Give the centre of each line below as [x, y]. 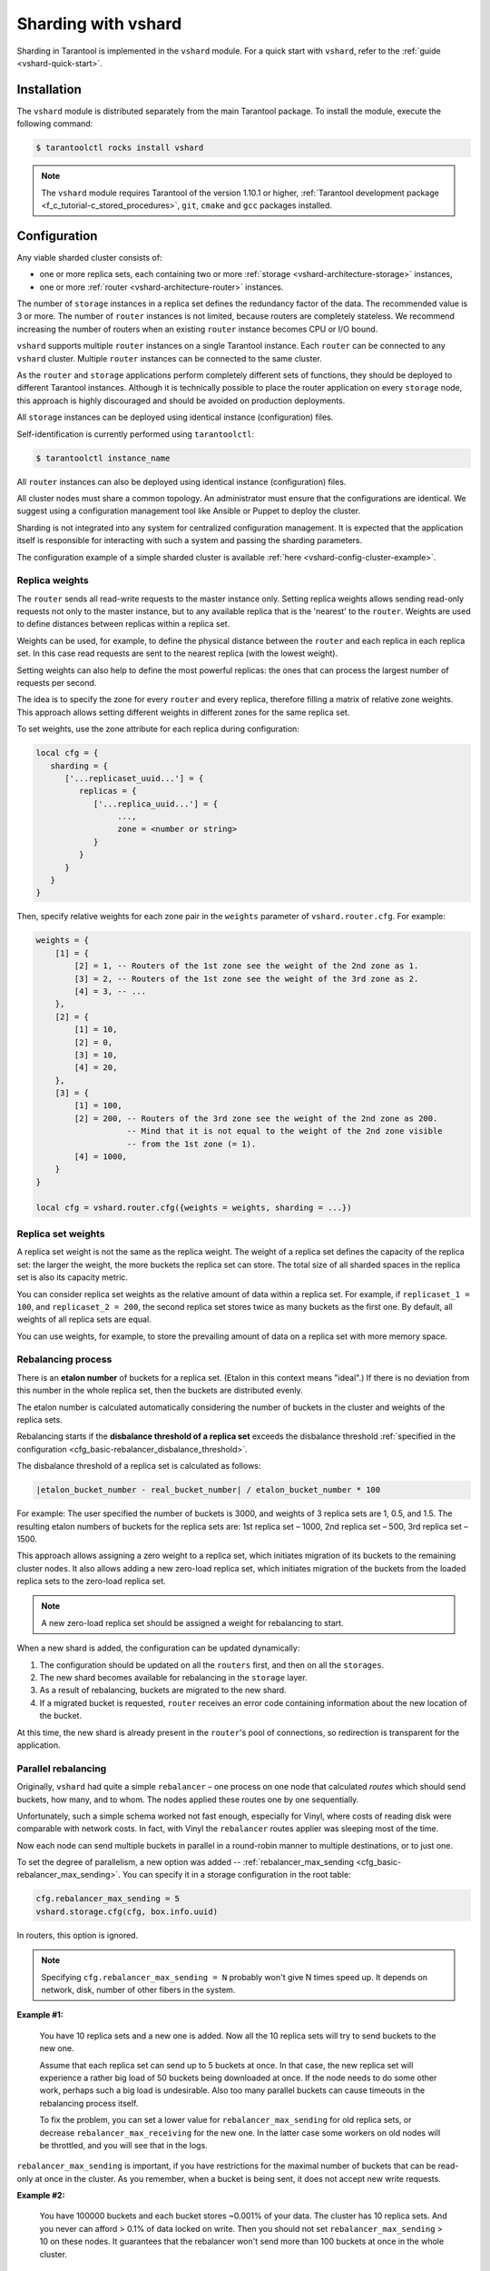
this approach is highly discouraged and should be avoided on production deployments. [181, 401]
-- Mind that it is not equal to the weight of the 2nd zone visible [285, 1131]
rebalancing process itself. [89, 2103]
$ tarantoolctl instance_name [103, 458]
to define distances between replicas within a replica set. [123, 624]
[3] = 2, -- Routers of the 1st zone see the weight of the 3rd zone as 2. [246, 978]
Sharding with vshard [99, 24]
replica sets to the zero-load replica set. [92, 1582]
